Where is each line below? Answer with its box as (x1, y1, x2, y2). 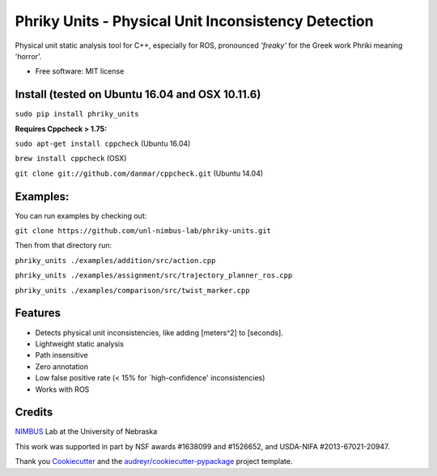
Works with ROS (35, 385, 90, 394)
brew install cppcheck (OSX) (15, 154, 127, 164)
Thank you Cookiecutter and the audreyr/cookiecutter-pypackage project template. (15, 457, 293, 466)
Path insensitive (35, 351, 88, 360)
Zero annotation (35, 361, 89, 372)
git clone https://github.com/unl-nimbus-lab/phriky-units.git (15, 227, 271, 236)
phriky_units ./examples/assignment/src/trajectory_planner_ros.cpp (15, 271, 293, 280)
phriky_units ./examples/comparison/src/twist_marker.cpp (15, 286, 250, 295)
